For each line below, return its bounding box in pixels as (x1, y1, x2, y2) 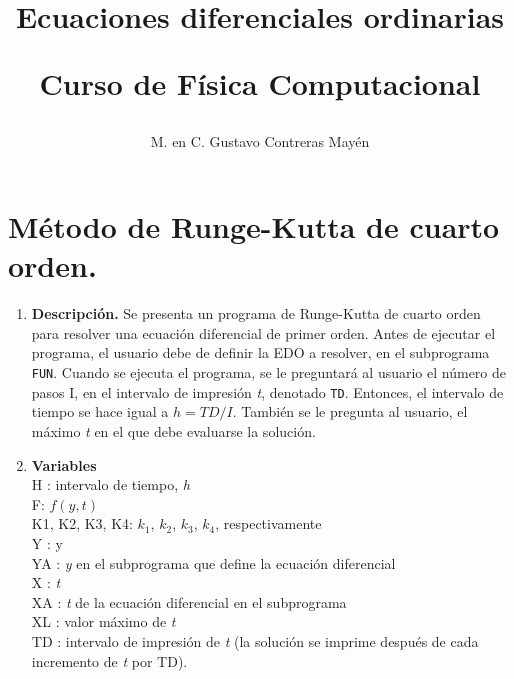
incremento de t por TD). (31, 650, 188, 671)
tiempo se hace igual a (31, 401, 169, 422)
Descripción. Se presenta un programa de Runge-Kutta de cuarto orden (31, 303, 481, 324)
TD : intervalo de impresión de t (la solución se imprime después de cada (31, 630, 479, 651)
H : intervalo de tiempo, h (31, 474, 190, 495)
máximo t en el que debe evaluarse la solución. (31, 420, 316, 441)
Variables (31, 454, 97, 475)
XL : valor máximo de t (31, 611, 176, 632)
